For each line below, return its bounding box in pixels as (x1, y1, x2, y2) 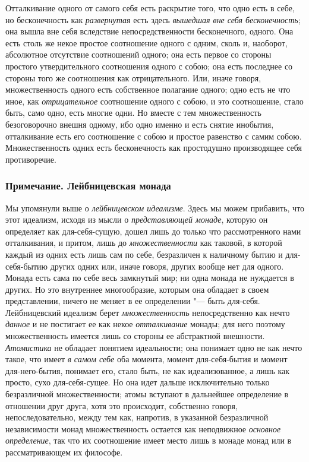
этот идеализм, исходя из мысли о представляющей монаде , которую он (5, 213, 268, 226)
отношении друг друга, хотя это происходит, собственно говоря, (5, 399, 238, 412)
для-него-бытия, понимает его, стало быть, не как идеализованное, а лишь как (5, 364, 290, 376)
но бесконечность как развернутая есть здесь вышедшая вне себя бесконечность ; (5, 13, 301, 26)
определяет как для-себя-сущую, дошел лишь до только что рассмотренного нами (5, 224, 301, 237)
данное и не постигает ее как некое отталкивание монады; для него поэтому (5, 318, 285, 330)
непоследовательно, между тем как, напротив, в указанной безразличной (5, 411, 269, 423)
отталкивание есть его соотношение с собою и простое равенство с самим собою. (5, 129, 302, 142)
